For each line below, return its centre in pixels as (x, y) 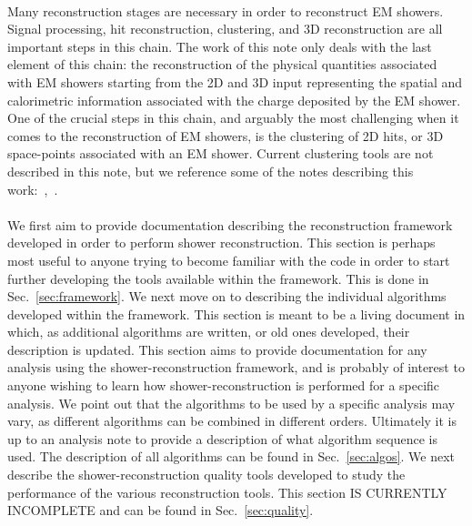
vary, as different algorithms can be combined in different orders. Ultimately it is (232, 421)
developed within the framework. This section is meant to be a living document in (236, 314)
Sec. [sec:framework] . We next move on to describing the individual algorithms (227, 296)
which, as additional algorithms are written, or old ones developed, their (209, 332)
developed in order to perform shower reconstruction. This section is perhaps (221, 243)
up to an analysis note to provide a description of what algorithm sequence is (223, 438)
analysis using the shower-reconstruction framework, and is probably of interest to (236, 367)
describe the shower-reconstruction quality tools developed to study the (206, 475)
